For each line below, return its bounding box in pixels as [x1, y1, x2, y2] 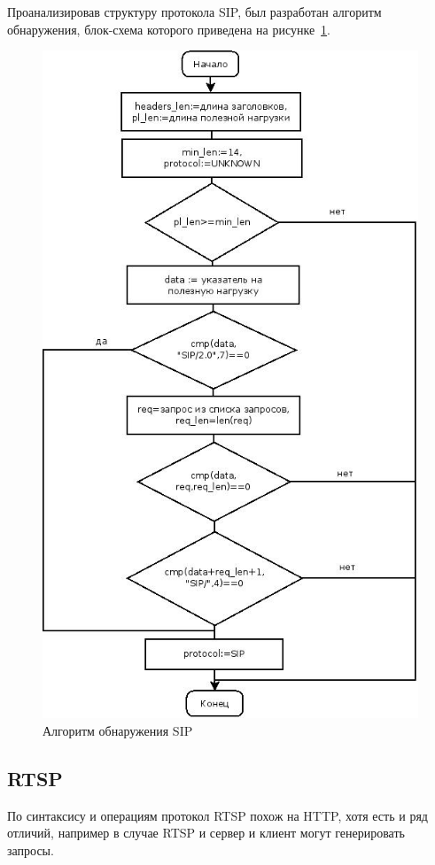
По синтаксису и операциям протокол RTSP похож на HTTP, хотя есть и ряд [7, 806, 428, 824]
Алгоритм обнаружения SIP [43, 721, 193, 739]
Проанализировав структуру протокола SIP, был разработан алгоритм [7, 3, 382, 20]
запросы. [7, 840, 54, 859]
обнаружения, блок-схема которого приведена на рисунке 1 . [7, 19, 330, 38]
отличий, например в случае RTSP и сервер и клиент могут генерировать [7, 823, 405, 842]
